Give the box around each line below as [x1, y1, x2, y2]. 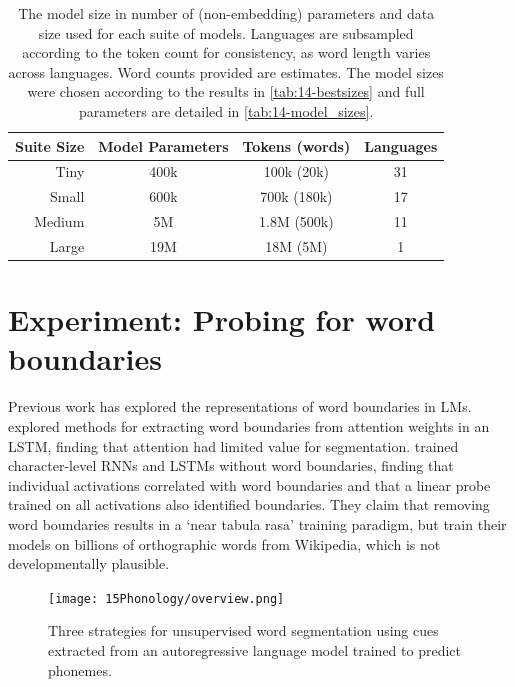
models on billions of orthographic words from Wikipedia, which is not [8, 533, 441, 554]
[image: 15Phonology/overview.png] [48, 591, 285, 606]
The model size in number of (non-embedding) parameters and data [18, 3, 435, 23]
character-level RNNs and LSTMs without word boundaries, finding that [8, 455, 454, 476]
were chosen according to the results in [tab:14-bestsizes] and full [27, 81, 425, 102]
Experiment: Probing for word [8, 299, 436, 340]
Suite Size [15, 135, 85, 156]
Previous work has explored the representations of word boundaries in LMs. [8, 396, 472, 417]
